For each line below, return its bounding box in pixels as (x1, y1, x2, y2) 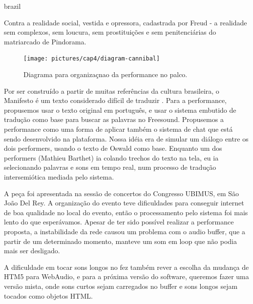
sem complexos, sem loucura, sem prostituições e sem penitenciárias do (4, 27, 216, 37)
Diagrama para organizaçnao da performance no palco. (23, 69, 188, 80)
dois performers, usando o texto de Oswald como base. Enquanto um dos (4, 143, 222, 153)
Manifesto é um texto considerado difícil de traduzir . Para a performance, (4, 95, 227, 105)
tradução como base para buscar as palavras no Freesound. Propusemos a (4, 114, 224, 124)
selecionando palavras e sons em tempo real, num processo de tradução (4, 162, 216, 172)
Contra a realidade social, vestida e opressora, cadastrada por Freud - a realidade (4, 17, 247, 27)
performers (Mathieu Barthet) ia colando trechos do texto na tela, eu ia (4, 152, 219, 162)
